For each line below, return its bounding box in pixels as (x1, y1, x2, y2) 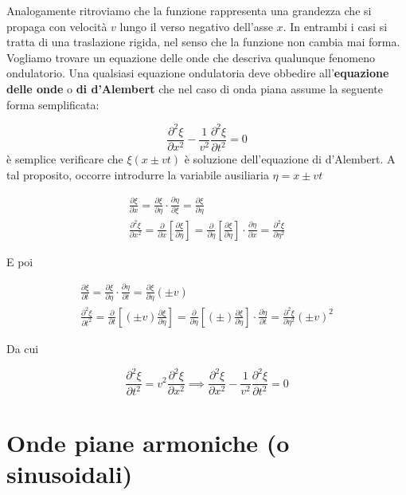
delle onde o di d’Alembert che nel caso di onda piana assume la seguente (6, 80, 383, 96)
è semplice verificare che (6, 151, 123, 167)
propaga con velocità (6, 18, 107, 34)
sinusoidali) (6, 457, 133, 489)
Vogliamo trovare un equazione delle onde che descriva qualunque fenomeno (6, 49, 375, 65)
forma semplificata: (6, 96, 100, 112)
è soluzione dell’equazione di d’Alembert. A (184, 151, 396, 167)
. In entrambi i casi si (283, 18, 388, 34)
